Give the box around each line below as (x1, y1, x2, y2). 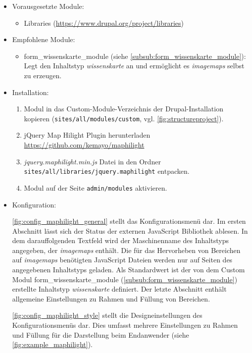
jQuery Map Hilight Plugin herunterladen (24, 130, 151, 140)
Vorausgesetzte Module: (12, 1, 84, 11)
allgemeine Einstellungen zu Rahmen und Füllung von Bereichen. (12, 293, 210, 303)
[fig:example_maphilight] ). (12, 339, 93, 350)
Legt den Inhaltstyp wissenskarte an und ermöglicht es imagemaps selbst (24, 60, 245, 71)
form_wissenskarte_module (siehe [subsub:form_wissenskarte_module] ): (24, 50, 246, 61)
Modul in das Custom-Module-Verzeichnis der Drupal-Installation (24, 103, 223, 114)
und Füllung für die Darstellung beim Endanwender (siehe (12, 329, 189, 340)
